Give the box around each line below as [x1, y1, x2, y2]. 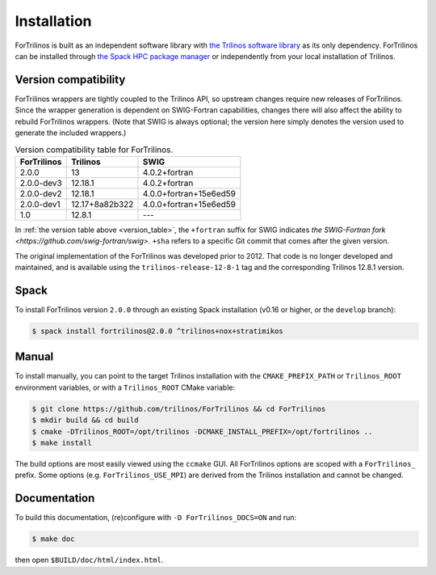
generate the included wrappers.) [15, 128, 127, 137]
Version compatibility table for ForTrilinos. [15, 144, 174, 155]
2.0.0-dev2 [19, 188, 62, 199]
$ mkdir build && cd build [31, 416, 139, 425]
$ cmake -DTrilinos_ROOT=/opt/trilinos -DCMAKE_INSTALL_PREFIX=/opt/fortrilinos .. [31, 427, 373, 436]
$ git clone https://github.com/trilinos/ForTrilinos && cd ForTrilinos [31, 404, 326, 413]
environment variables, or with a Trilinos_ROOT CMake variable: [15, 383, 236, 392]
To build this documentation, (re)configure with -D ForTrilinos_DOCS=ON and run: [15, 513, 297, 522]
